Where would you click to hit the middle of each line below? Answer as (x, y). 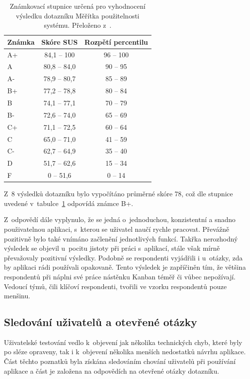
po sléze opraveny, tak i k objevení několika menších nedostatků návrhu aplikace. (125, 352)
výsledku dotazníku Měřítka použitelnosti (77, 15)
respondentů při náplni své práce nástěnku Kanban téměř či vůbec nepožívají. (120, 276)
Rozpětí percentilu (116, 42)
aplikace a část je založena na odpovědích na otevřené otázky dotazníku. (112, 370)
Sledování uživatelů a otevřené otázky (100, 322)
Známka (21, 42)
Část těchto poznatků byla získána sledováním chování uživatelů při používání (120, 361)
